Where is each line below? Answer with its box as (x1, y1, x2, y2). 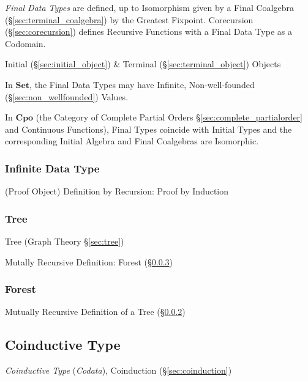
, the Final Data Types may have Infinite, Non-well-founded (29, 78, 255, 91)
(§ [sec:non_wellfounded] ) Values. (5, 90, 129, 103)
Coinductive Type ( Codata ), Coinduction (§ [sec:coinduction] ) (5, 364, 232, 377)
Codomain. (5, 37, 46, 50)
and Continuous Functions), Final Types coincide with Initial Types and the (5, 122, 292, 135)
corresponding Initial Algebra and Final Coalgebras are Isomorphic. (5, 135, 259, 147)
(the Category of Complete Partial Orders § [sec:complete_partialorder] (36, 111, 303, 124)
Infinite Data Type (5, 160, 100, 176)
